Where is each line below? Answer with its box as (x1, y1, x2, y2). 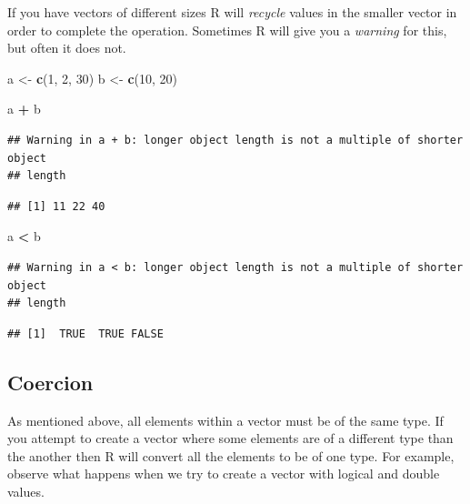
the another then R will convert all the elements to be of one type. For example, (7, 446, 455, 465)
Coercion (7, 368, 94, 396)
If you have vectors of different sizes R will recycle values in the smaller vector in (7, 3, 457, 21)
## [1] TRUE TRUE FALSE (7, 327, 164, 340)
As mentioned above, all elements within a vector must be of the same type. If (7, 410, 444, 429)
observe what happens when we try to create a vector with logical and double (7, 464, 440, 483)
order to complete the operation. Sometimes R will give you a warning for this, (7, 20, 447, 39)
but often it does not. (7, 38, 126, 57)
